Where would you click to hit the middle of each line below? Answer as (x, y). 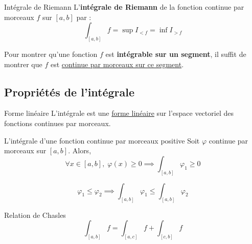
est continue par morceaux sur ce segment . (117, 64)
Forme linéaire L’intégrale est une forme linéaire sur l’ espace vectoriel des (119, 113)
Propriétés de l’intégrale (70, 91)
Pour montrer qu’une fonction (51, 54)
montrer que (23, 64)
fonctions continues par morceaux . (58, 123)
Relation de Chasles (35, 215)
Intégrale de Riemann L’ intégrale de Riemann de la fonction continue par (124, 7)
